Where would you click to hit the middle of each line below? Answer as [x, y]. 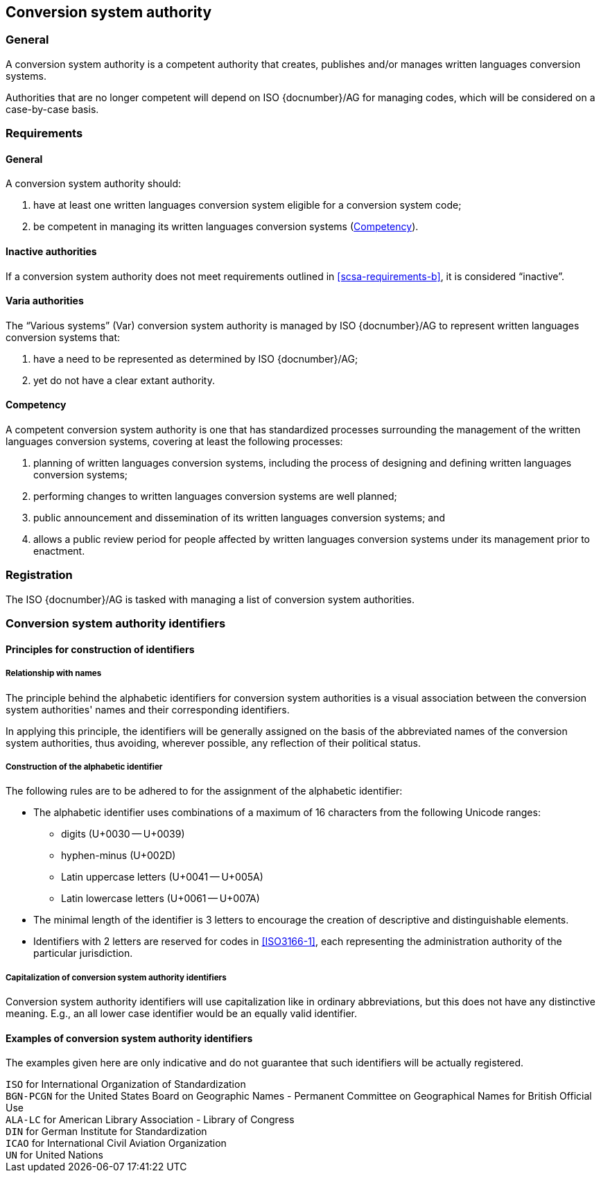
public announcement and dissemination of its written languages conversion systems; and [239, 518]
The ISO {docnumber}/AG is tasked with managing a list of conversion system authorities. [210, 599]
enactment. [59, 551]
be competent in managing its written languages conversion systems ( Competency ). [226, 227]
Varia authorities [45, 301]
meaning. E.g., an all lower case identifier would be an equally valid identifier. [182, 1014]
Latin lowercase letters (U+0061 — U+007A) [160, 899]
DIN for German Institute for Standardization [106, 1132]
